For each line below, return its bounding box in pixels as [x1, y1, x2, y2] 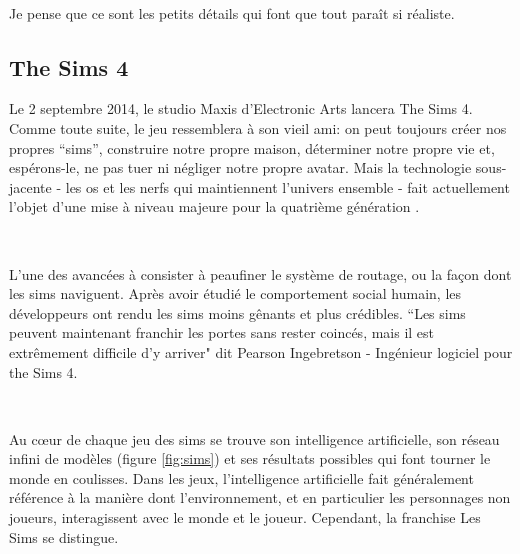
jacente [9, 176, 52, 197]
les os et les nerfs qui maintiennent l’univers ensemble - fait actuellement [65, 176, 510, 197]
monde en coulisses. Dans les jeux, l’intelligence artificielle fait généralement [9, 467, 474, 488]
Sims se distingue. [9, 526, 119, 547]
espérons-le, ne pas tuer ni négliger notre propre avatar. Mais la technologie [9, 157, 472, 178]
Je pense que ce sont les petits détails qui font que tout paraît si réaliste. [9, 2, 455, 23]
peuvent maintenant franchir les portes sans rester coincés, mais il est [9, 322, 435, 343]
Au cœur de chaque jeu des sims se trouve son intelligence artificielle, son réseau [9, 428, 500, 449]
